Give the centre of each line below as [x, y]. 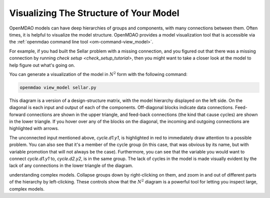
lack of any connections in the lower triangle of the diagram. [71, 165]
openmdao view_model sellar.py [58, 87]
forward [17, 114]
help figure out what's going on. [42, 65]
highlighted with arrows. [34, 128]
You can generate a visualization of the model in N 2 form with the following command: [98, 74]
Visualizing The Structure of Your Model [94, 13]
